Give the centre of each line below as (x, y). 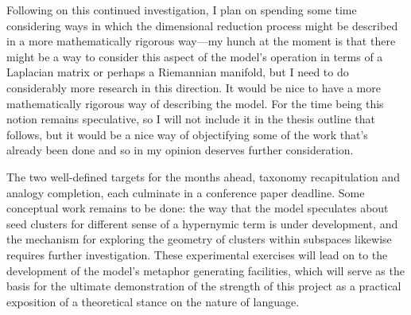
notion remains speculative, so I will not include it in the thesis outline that (191, 119)
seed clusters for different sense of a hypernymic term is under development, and (202, 223)
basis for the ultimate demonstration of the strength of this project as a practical (204, 286)
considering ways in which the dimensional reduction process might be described (202, 25)
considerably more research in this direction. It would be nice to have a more (194, 87)
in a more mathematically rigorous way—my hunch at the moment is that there (201, 41)
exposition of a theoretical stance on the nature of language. (153, 301)
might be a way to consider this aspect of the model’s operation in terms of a (195, 56)
